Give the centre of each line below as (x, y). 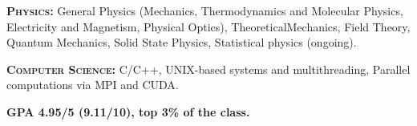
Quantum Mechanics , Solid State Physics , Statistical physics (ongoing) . (182, 42)
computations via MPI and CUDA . (93, 85)
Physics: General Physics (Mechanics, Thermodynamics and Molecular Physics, (205, 10)
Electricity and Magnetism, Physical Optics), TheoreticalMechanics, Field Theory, (208, 26)
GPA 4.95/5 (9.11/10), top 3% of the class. (128, 111)
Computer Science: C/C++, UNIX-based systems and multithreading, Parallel (208, 69)
